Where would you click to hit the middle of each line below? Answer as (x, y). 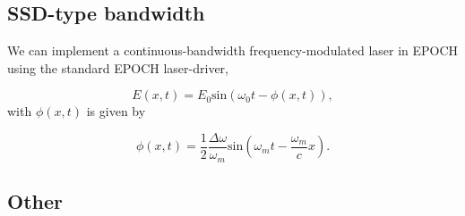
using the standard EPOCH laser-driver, (118, 67)
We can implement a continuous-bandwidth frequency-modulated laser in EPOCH (233, 50)
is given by (116, 111)
